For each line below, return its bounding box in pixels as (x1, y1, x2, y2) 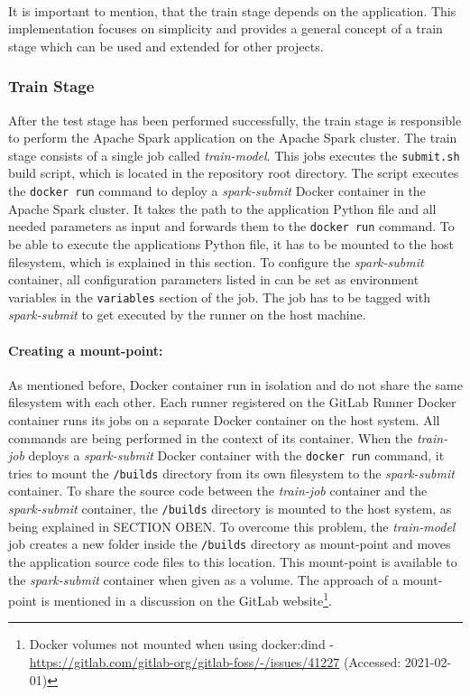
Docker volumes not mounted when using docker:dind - (29, 635, 334, 654)
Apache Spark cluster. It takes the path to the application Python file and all (8, 199, 437, 218)
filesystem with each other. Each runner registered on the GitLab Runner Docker (8, 393, 456, 412)
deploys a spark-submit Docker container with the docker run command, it (28, 446, 445, 465)
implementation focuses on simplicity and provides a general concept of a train (8, 19, 443, 38)
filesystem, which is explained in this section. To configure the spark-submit (8, 252, 424, 271)
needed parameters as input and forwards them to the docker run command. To (8, 217, 455, 236)
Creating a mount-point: (8, 340, 163, 359)
